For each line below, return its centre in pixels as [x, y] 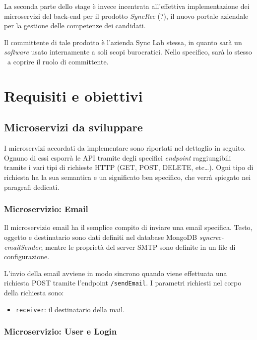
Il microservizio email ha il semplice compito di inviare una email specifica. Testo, [128, 227]
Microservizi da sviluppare [73, 127]
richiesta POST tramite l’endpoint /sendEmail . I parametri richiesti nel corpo [123, 283]
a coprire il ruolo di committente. [58, 61]
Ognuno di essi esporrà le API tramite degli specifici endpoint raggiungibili [118, 157]
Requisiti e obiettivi [73, 95]
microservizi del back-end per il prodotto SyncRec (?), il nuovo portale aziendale [126, 16]
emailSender [23, 247]
